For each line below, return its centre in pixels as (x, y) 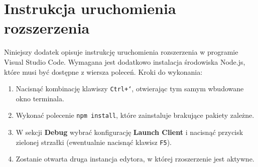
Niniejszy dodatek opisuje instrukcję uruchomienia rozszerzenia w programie (121, 52)
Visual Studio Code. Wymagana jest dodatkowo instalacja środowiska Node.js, (125, 61)
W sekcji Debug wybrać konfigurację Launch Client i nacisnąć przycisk (130, 132)
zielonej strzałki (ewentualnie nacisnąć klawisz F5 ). (94, 142)
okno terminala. (40, 98)
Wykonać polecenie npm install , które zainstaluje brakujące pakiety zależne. (135, 115)
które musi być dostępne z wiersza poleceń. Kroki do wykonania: (103, 71)
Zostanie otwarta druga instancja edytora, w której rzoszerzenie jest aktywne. (135, 159)
